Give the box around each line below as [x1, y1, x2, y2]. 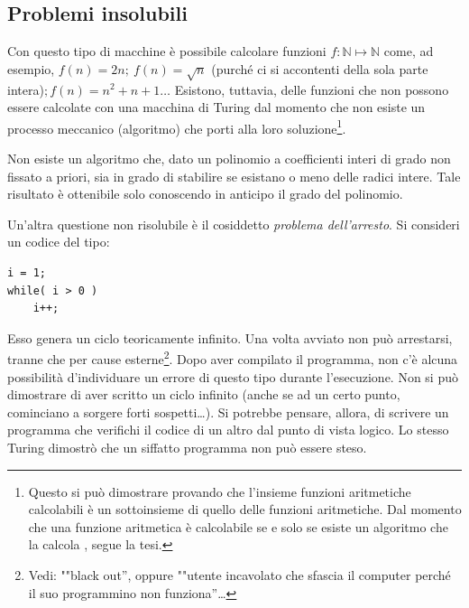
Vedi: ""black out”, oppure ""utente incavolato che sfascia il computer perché [28, 565, 451, 584]
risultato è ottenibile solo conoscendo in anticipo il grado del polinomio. [7, 184, 403, 203]
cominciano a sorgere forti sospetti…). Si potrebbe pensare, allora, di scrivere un [7, 402, 449, 421]
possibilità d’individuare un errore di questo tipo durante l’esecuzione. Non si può [7, 367, 458, 386]
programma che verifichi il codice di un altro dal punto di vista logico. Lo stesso [7, 420, 449, 439]
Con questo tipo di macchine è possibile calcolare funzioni [7, 42, 326, 61]
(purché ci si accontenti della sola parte [211, 59, 428, 78]
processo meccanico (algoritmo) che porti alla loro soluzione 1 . [7, 116, 346, 137]
